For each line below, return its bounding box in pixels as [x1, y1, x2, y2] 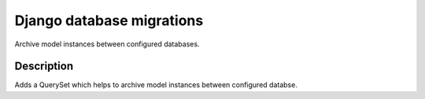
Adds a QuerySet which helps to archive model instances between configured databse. [14, 80, 298, 90]
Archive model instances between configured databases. [14, 39, 200, 49]
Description [14, 60, 74, 73]
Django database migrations [14, 12, 204, 29]
